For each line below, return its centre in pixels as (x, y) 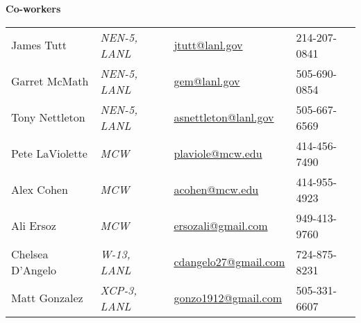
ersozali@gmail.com (221, 226)
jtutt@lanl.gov (208, 45)
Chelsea (30, 254)
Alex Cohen (40, 190)
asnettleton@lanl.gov (224, 117)
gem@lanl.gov (207, 81)
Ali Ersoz (34, 226)
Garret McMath (50, 81)
